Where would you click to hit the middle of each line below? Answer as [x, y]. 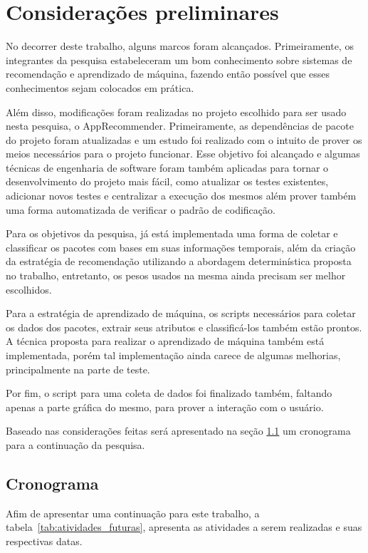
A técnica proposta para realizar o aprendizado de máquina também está [165, 341]
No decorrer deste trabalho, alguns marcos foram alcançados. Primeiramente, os [180, 46]
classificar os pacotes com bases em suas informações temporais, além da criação [181, 247]
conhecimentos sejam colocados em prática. [100, 87]
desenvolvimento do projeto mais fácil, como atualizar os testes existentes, [167, 181]
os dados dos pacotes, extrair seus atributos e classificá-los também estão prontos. [184, 327]
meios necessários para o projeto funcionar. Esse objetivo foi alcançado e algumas [183, 154]
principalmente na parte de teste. [78, 369]
